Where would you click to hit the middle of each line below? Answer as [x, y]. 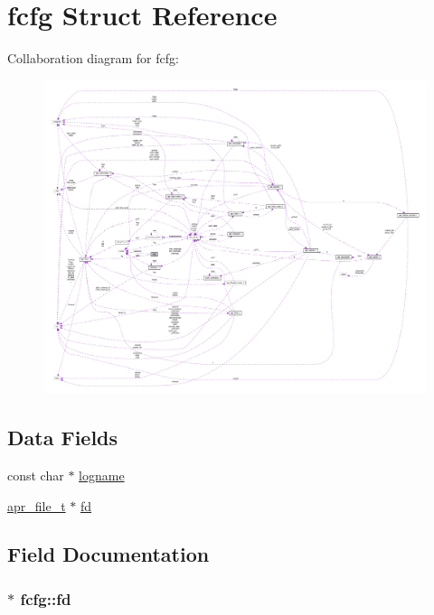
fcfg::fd [46, 598]
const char [36, 475]
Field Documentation [108, 554]
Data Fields [63, 438]
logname [102, 475]
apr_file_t [37, 505]
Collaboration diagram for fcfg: [93, 58]
